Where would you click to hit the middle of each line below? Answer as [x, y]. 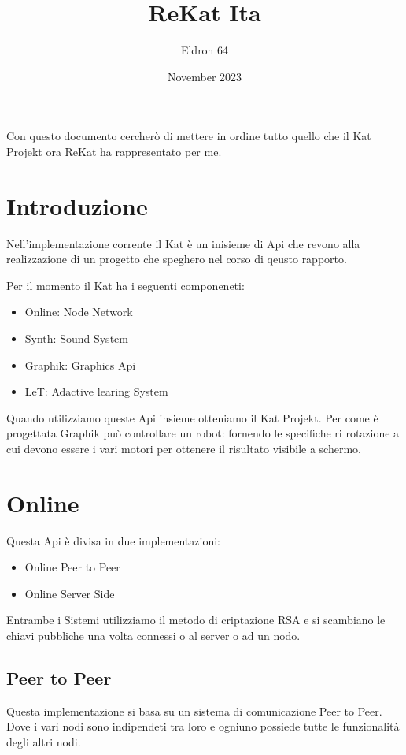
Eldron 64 [205, 50]
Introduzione [77, 205]
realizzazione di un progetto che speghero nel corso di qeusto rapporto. [177, 259]
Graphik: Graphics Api [80, 364]
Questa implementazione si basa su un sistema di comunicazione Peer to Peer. [194, 710]
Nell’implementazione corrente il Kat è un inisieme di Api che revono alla [183, 243]
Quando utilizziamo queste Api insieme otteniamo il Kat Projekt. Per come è [192, 417]
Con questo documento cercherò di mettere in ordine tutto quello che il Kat [189, 136]
